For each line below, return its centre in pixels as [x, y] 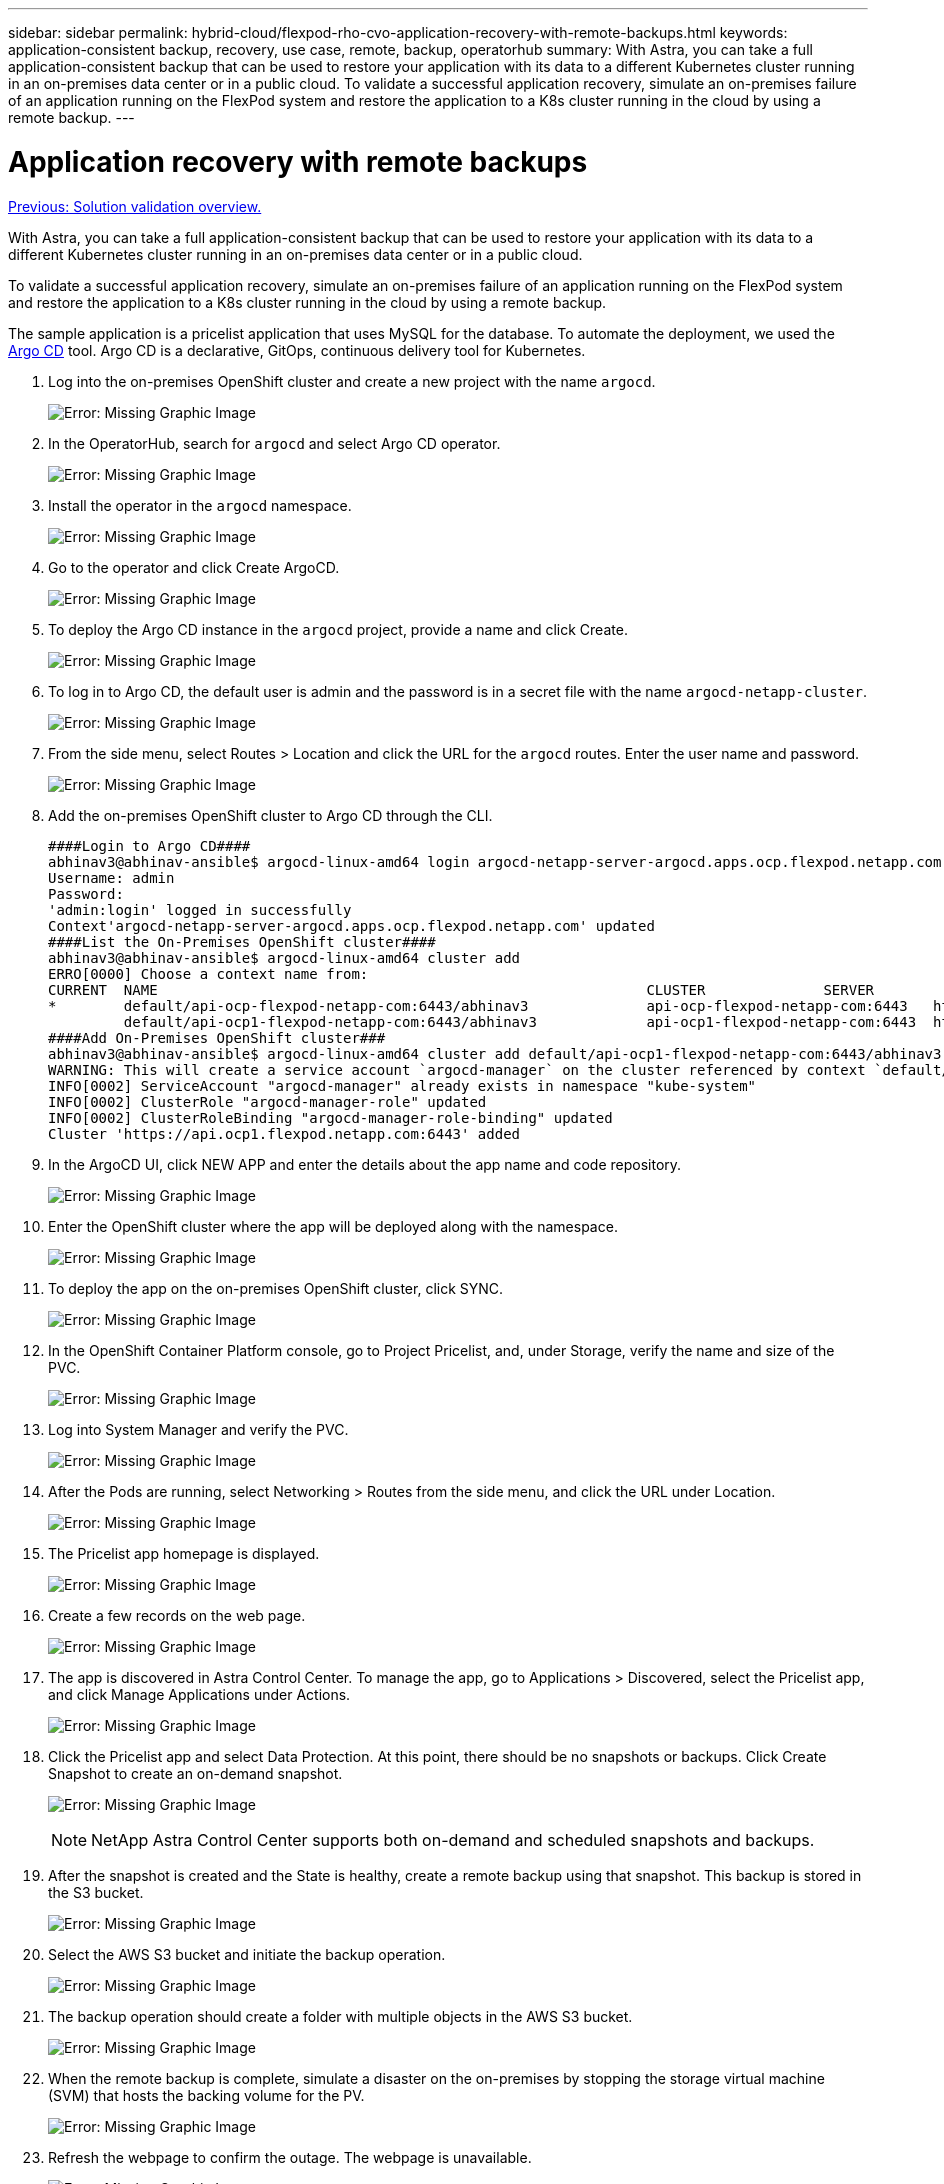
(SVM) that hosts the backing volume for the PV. [206, 2095]
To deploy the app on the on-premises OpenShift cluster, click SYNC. [276, 1288]
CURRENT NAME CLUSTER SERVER [461, 989]
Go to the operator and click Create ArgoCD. [194, 567]
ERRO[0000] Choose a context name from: [208, 973]
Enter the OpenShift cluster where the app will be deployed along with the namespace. [333, 1226]
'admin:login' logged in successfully [200, 909]
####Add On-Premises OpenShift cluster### [217, 1037]
